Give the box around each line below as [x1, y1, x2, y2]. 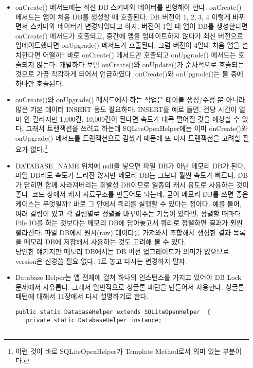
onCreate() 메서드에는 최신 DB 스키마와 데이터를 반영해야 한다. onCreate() [15, 2, 242, 12]
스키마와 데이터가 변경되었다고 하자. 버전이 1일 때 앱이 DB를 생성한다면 [30, 21, 248, 31]
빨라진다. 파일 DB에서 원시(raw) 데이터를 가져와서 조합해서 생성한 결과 [15, 227, 231, 237]
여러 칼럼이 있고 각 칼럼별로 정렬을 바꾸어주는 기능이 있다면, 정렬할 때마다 [15, 208, 241, 218]
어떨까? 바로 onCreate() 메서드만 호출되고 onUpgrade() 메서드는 [42, 49, 236, 59]
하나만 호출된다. [15, 78, 64, 88]
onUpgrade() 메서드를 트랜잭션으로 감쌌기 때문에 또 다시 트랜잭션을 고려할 [15, 132, 241, 143]
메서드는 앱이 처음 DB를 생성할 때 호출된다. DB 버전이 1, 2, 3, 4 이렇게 [15, 11, 231, 21]
